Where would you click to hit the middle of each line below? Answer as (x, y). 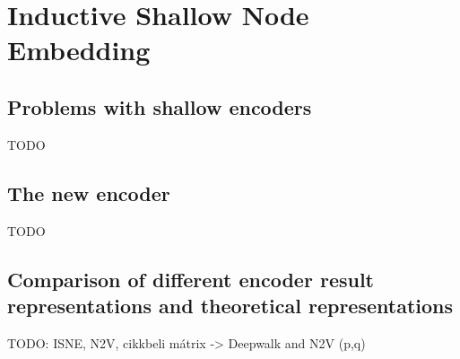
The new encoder (89, 193)
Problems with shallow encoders (160, 106)
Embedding (79, 50)
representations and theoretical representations (230, 305)
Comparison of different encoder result (191, 279)
